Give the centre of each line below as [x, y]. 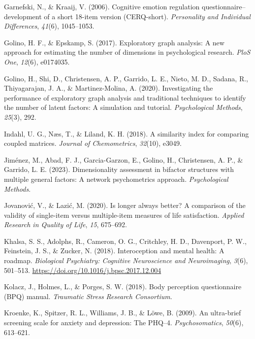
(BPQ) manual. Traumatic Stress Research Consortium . [88, 296]
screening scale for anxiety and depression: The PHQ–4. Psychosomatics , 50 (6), [124, 322]
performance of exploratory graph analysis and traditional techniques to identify [125, 97]
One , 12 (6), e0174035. [37, 61]
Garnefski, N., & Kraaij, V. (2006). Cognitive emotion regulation [102, 6]
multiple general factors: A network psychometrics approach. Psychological [116, 179]
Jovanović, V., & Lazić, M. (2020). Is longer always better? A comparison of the [125, 205]
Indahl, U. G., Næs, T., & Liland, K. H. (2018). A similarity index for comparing [127, 133]
